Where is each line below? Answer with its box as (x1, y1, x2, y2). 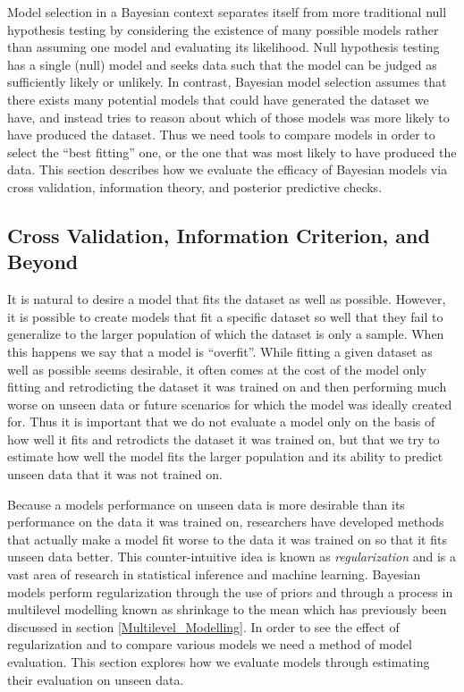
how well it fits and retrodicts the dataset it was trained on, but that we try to (7, 429, 440, 448)
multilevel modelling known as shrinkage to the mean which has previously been (7, 600, 447, 619)
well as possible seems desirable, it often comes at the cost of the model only (7, 359, 426, 378)
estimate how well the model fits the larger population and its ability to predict (7, 447, 443, 466)
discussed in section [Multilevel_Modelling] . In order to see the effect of (7, 617, 400, 636)
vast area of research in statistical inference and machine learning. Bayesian (7, 565, 421, 584)
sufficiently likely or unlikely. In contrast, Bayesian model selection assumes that (7, 72, 447, 91)
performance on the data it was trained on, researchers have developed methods (7, 512, 444, 531)
